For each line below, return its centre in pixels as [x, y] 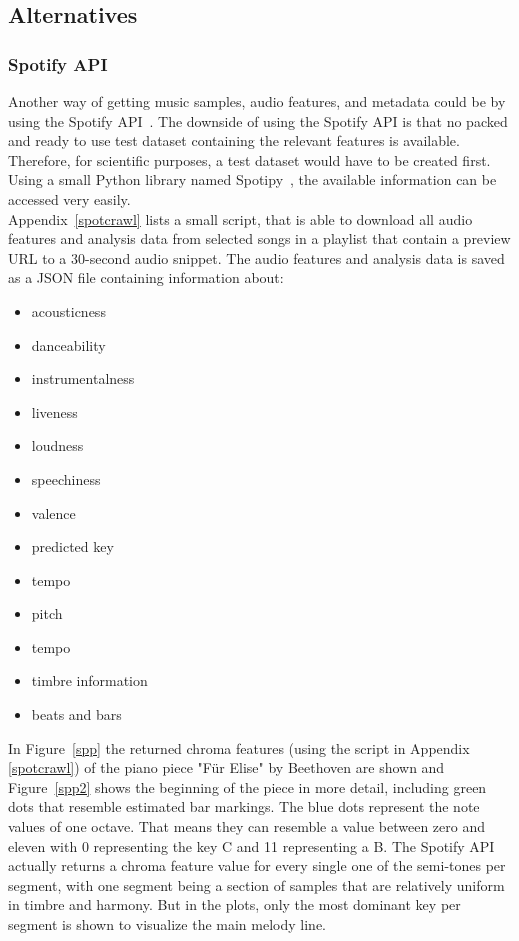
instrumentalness [83, 378]
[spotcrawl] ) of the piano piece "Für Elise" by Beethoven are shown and [226, 767]
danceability [68, 344]
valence [53, 512]
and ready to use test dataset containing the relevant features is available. [234, 140]
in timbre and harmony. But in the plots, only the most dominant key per [234, 904]
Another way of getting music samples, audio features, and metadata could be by [257, 101]
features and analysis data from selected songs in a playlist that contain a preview [259, 238]
